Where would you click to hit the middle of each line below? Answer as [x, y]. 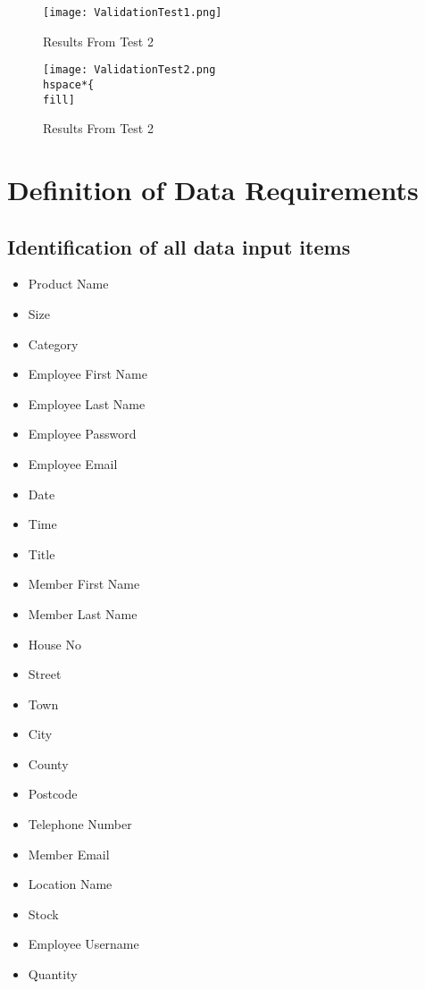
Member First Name [84, 584]
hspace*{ [69, 84]
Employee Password [82, 434]
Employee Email [73, 463]
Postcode [53, 794]
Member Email [69, 854]
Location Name [70, 884]
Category [53, 344]
